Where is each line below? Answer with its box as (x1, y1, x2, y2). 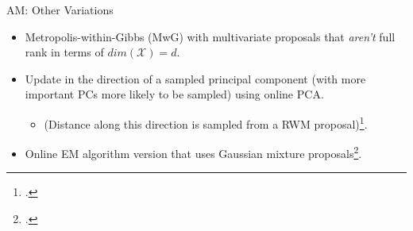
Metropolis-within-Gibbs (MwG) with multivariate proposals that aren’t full (25, 28, 396, 44)
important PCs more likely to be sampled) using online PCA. (25, 86, 324, 102)
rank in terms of (25, 44, 104, 60)
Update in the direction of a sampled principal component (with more (25, 70, 366, 87)
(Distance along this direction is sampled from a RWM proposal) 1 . (44, 113, 368, 132)
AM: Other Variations (6, 2, 114, 17)
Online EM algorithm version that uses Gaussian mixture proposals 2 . (25, 143, 362, 161)
